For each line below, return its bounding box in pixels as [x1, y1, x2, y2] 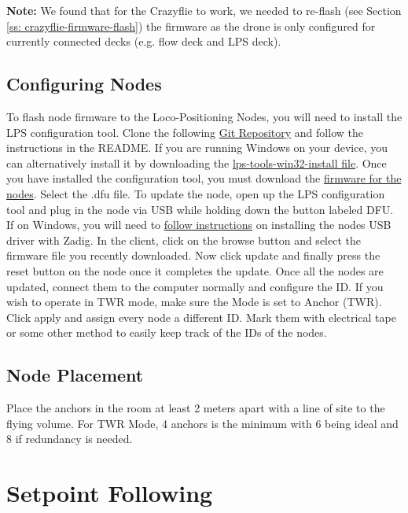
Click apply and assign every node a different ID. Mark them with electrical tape [6, 308, 396, 325]
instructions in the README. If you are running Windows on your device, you [6, 139, 388, 156]
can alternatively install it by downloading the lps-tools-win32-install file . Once [6, 154, 387, 171]
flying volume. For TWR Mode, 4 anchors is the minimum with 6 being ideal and [6, 415, 399, 431]
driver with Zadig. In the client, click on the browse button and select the [6, 231, 361, 248]
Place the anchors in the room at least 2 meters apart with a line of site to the [6, 400, 385, 416]
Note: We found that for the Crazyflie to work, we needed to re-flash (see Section [6, 2, 402, 18]
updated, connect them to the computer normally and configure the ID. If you [6, 278, 384, 294]
